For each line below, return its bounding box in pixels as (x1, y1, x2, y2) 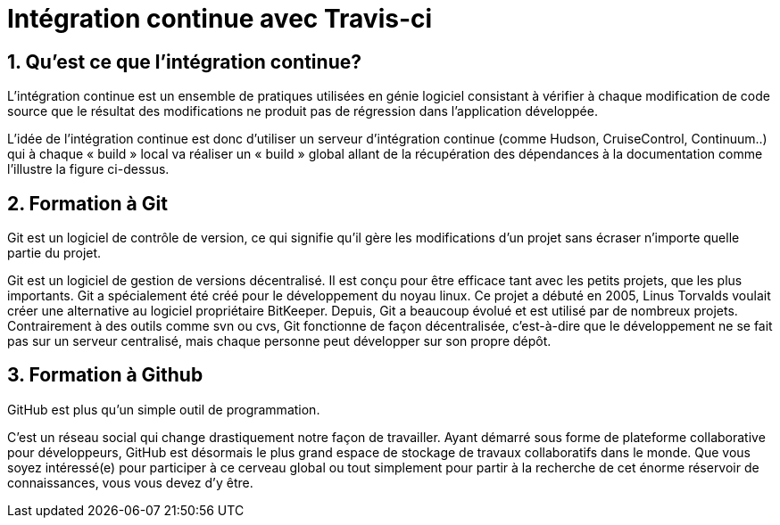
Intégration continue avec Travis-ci (7, 4, 433, 34)
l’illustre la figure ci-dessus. (7, 161, 170, 177)
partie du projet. (7, 245, 102, 261)
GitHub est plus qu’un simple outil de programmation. (7, 401, 320, 417)
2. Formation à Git (7, 192, 168, 215)
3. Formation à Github (7, 364, 203, 387)
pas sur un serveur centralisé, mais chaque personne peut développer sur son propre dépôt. (7, 333, 552, 349)
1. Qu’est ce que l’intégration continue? (7, 50, 361, 73)
